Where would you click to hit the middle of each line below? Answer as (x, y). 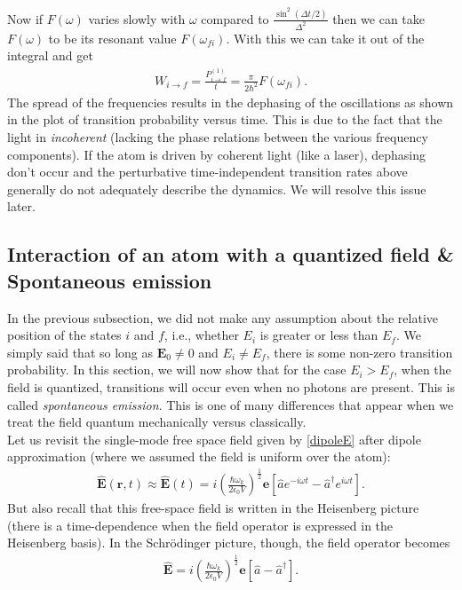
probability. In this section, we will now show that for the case (177, 370)
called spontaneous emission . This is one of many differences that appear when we (231, 404)
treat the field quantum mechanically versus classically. (157, 422)
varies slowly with (137, 18)
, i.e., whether (201, 335)
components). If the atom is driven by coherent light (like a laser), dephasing (216, 154)
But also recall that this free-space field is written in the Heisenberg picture (213, 508)
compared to (235, 18)
